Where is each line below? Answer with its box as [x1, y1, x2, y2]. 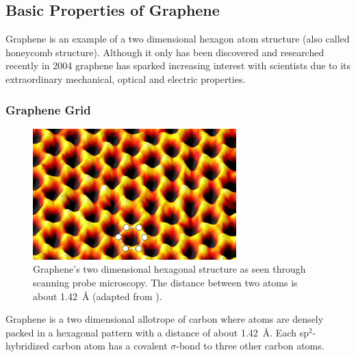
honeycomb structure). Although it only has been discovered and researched [5, 45, 325, 59]
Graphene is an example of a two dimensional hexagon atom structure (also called [5, 32, 350, 46]
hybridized [5, 338, 49, 353]
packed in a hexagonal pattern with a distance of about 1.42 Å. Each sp [5, 325, 309, 339]
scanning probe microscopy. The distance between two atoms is [33, 275, 298, 289]
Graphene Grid [5, 101, 91, 118]
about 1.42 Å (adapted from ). [33, 288, 162, 303]
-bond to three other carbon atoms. [176, 338, 325, 353]
